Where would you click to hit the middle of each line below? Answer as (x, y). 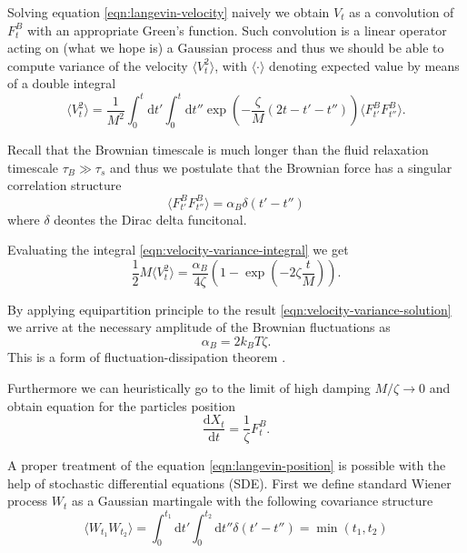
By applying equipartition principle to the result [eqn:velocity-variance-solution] (229, 309)
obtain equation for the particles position (122, 405)
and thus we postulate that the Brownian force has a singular (281, 167)
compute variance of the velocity (98, 65)
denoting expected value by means (364, 65)
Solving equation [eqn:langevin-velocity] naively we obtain (169, 12)
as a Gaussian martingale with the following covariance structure (253, 501)
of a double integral (62, 83)
